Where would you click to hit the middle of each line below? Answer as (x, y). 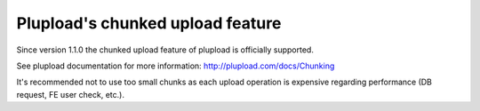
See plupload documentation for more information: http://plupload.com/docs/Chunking (176, 66)
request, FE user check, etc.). (70, 94)
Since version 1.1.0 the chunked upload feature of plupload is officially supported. (165, 50)
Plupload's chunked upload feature (149, 23)
